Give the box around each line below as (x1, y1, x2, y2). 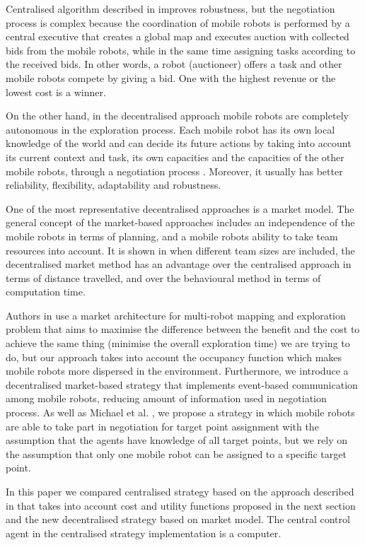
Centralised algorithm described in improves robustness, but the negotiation (6, 1, 335, 16)
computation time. (6, 284, 86, 299)
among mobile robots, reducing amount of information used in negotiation (6, 391, 327, 406)
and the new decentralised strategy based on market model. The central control (6, 512, 350, 527)
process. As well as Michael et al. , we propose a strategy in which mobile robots (6, 405, 355, 420)
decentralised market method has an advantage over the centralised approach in (6, 257, 352, 271)
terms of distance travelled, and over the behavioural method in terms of (6, 270, 321, 285)
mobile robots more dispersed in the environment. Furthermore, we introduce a (6, 363, 349, 378)
